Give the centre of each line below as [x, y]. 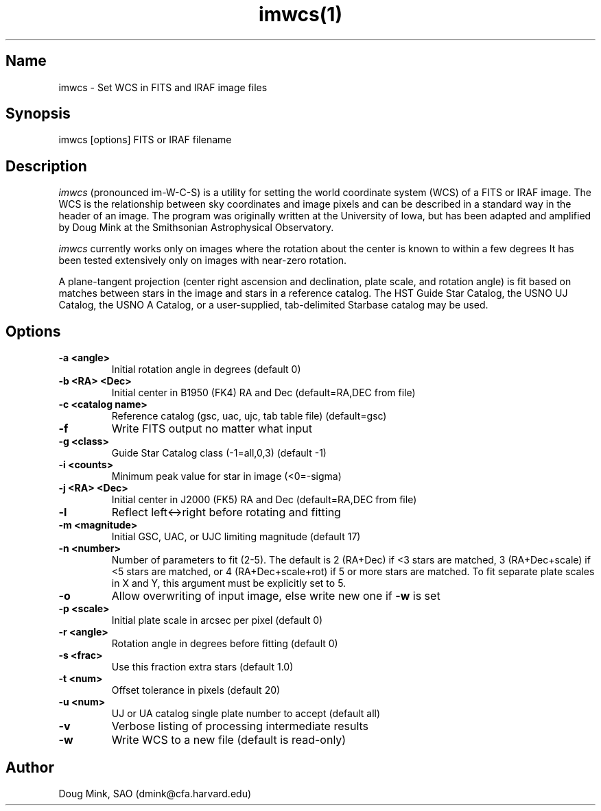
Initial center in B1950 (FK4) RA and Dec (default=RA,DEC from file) [263, 393]
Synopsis [38, 114]
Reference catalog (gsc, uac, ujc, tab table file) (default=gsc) [249, 416]
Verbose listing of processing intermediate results [240, 726]
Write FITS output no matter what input [212, 429]
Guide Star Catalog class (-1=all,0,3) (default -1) [219, 453]
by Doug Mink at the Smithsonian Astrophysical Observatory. [196, 228]
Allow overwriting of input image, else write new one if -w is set [276, 596]
